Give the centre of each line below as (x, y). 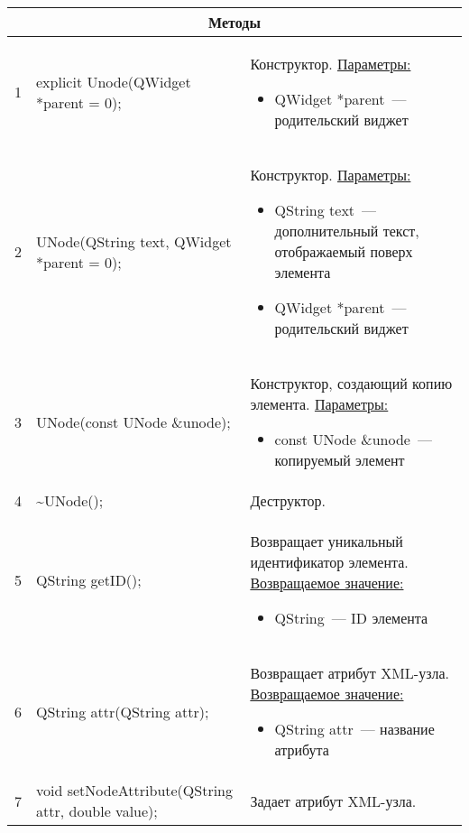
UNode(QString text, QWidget (134, 241)
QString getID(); (89, 579)
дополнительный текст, (347, 231)
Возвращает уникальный (326, 541)
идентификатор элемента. (329, 562)
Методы (234, 22)
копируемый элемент (340, 460)
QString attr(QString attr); (123, 711)
